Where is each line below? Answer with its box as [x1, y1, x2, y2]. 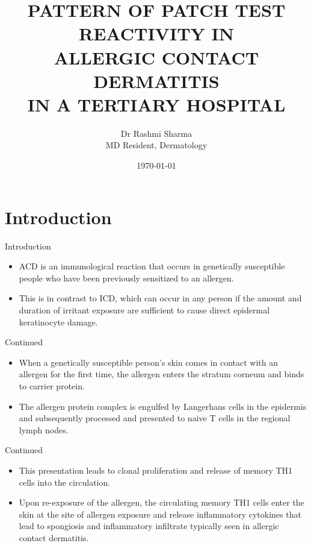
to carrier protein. [19, 379, 85, 392]
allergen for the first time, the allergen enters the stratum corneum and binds [19, 368, 304, 380]
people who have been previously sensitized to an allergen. [19, 271, 234, 284]
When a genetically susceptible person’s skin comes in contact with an [19, 356, 278, 368]
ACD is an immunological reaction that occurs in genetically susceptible [19, 260, 285, 272]
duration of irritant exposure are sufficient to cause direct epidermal [19, 303, 270, 316]
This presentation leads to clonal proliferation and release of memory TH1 [19, 463, 293, 476]
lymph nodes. [19, 423, 69, 436]
